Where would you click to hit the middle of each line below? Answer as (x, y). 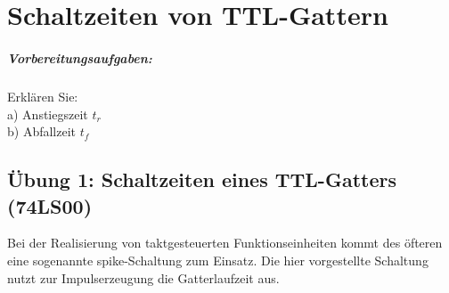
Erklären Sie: (43, 96)
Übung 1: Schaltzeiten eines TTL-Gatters (202, 179)
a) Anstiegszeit (48, 114)
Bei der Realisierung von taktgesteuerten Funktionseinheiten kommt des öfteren (225, 243)
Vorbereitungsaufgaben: (80, 57)
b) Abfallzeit (42, 131)
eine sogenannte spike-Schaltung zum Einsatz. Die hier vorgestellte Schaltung (218, 260)
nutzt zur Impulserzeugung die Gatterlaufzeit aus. (143, 277)
